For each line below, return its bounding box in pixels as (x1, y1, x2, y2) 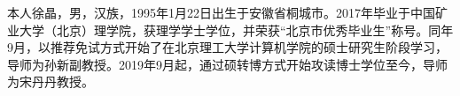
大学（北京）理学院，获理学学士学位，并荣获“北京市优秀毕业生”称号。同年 (19, 20, 454, 39)
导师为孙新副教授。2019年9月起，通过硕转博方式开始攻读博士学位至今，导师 (7, 55, 448, 73)
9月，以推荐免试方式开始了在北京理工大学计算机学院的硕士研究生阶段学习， (7, 38, 448, 56)
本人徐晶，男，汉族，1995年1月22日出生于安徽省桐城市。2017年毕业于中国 (7, 4, 435, 21)
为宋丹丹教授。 (7, 72, 94, 91)
